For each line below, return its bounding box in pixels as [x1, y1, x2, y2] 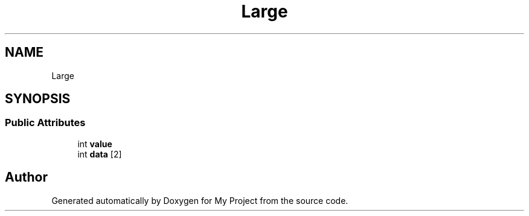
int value [77, 138, 112, 149]
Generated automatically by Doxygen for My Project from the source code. [51, 195, 348, 206]
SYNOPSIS [5, 91, 71, 107]
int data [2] [77, 148, 122, 159]
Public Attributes [5, 116, 86, 129]
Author [5, 170, 48, 185]
